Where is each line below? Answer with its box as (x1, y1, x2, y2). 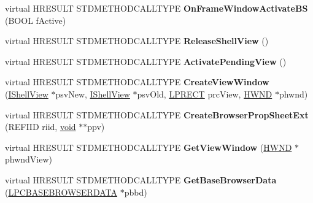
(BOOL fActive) (5, 13, 66, 26)
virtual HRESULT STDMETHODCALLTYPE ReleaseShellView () (5, 34, 269, 47)
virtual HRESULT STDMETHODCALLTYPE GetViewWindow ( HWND (5, 140, 292, 153)
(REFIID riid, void (5, 120, 76, 133)
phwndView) (5, 153, 53, 166)
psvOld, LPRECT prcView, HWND (137, 87, 272, 100)
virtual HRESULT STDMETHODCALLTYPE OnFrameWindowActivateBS (5, 2, 308, 14)
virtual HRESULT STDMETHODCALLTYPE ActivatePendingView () (5, 55, 287, 67)
